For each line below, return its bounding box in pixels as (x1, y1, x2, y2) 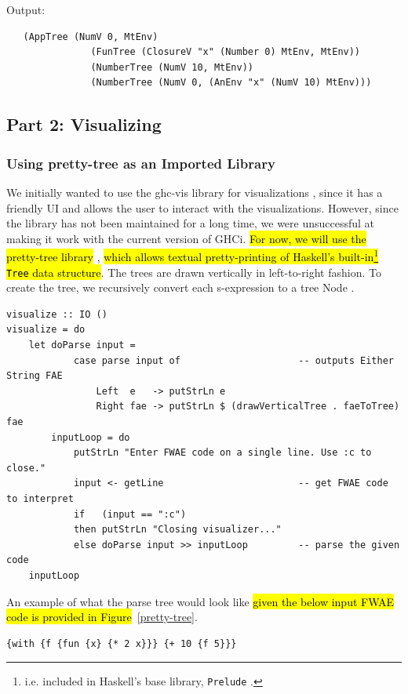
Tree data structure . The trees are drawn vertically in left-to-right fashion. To (6, 263, 381, 280)
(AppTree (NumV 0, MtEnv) (23, 31, 158, 42)
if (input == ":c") (73, 508, 187, 520)
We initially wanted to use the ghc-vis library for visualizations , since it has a (6, 183, 383, 200)
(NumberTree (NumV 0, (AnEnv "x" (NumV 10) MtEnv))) (90, 77, 372, 89)
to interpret (6, 492, 74, 504)
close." (6, 462, 46, 474)
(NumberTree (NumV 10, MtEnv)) (90, 61, 253, 73)
